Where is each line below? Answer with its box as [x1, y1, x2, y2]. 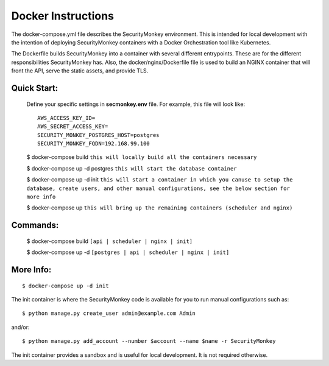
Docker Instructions [11, 9, 114, 23]
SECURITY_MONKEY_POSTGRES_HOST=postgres [37, 132, 160, 138]
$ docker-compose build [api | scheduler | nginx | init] [26, 238, 193, 245]
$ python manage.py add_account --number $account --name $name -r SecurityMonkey [22, 338, 276, 345]
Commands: [11, 220, 59, 231]
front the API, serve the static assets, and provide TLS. [11, 67, 149, 74]
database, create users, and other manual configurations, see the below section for [26, 185, 291, 192]
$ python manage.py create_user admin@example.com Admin [22, 310, 196, 317]
